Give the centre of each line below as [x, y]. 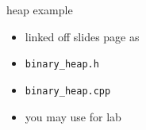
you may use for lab [73, 116]
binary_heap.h [62, 65]
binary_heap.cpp [68, 91]
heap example [40, 10]
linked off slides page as [82, 36]
